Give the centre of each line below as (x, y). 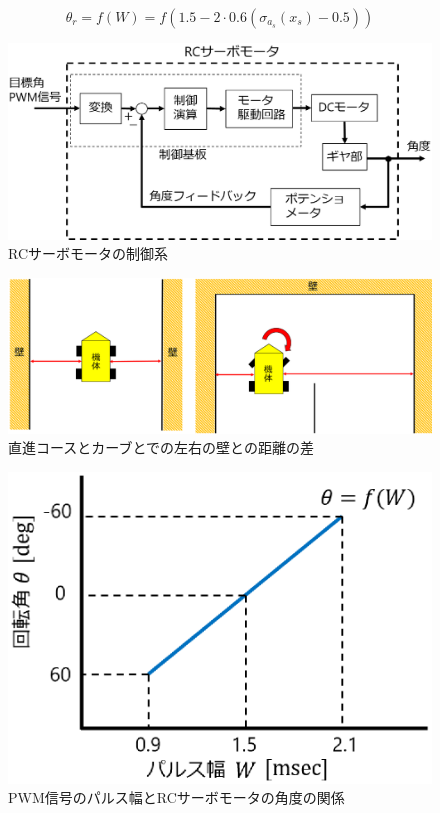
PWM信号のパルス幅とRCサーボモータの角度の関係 (176, 797)
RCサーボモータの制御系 (88, 253)
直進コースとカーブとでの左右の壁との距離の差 (161, 447)
